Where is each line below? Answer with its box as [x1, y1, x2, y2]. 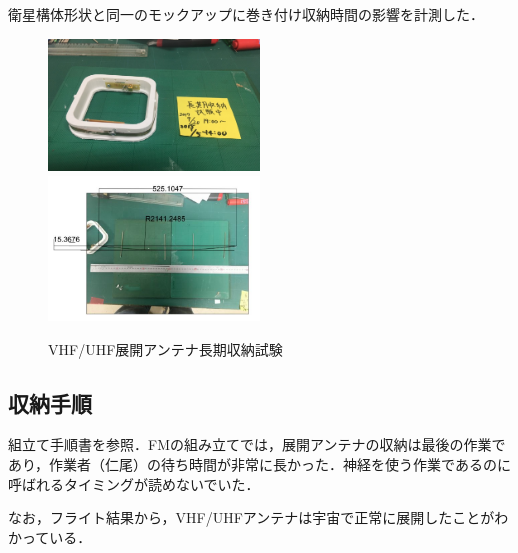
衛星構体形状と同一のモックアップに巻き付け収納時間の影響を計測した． [8, 4, 484, 24]
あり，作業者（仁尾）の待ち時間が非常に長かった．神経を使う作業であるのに [8, 453, 511, 474]
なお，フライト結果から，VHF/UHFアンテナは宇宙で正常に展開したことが [8, 507, 495, 528]
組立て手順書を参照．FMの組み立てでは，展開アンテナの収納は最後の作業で [8, 434, 506, 455]
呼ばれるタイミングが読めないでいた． [8, 473, 260, 494]
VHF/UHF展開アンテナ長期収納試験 [48, 338, 283, 359]
